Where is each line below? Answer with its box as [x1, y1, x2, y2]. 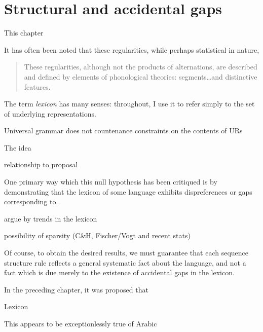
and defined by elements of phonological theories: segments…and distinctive [24, 71, 257, 82]
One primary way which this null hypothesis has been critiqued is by [4, 176, 217, 187]
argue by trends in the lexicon [4, 213, 97, 224]
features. [24, 81, 51, 92]
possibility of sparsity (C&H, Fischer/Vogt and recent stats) [4, 230, 191, 241]
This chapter [4, 27, 44, 38]
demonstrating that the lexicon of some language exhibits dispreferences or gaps [4, 186, 252, 197]
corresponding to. [4, 196, 58, 207]
